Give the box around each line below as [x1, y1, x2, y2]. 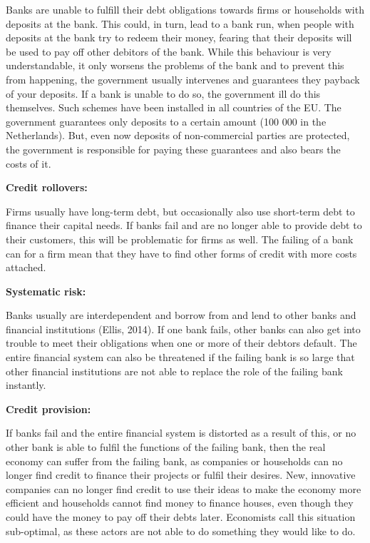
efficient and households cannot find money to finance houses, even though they [6, 495, 354, 510]
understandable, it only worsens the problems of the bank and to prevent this [6, 58, 344, 73]
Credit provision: [6, 401, 91, 416]
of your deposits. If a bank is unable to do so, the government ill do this [6, 86, 321, 101]
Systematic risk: [6, 283, 86, 298]
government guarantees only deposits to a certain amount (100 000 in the [6, 113, 327, 128]
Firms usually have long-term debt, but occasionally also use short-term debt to [6, 203, 355, 218]
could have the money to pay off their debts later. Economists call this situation [6, 509, 356, 524]
